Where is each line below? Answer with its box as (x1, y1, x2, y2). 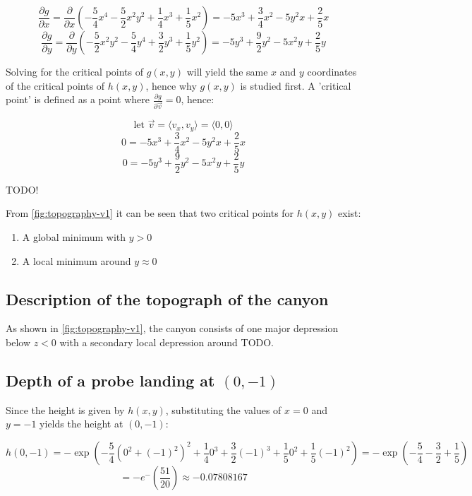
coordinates (307, 64, 357, 78)
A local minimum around (22, 253, 131, 268)
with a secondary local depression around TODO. (59, 335, 274, 350)
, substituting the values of (165, 402, 282, 417)
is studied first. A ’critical (240, 78, 351, 93)
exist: (338, 206, 361, 220)
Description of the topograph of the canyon (6, 288, 329, 309)
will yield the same (186, 64, 268, 78)
